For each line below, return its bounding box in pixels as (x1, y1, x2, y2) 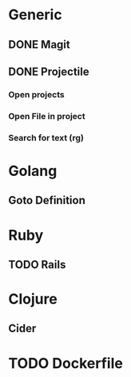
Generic (8, 6, 62, 24)
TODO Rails (8, 257, 66, 271)
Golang (8, 162, 58, 180)
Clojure (8, 290, 58, 309)
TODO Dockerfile (8, 354, 124, 372)
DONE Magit (8, 38, 70, 51)
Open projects (8, 88, 65, 100)
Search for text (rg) (8, 132, 84, 143)
